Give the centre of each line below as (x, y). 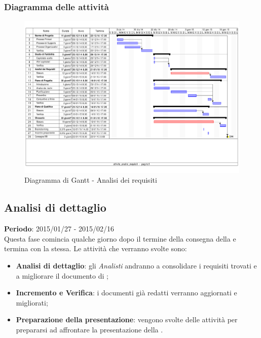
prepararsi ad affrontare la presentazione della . (89, 330)
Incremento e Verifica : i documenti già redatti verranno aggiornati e (126, 293)
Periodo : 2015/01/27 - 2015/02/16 (59, 229)
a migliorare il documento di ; (62, 275)
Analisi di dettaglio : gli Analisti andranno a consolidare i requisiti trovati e (136, 266)
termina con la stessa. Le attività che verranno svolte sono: (96, 248)
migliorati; (32, 302)
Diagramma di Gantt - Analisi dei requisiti (91, 180)
